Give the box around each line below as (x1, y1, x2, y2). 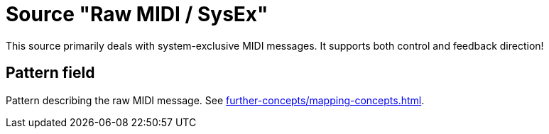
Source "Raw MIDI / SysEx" (6, 2, 268, 26)
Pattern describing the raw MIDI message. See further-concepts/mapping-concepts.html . (6, 94, 425, 106)
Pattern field (6, 64, 95, 82)
